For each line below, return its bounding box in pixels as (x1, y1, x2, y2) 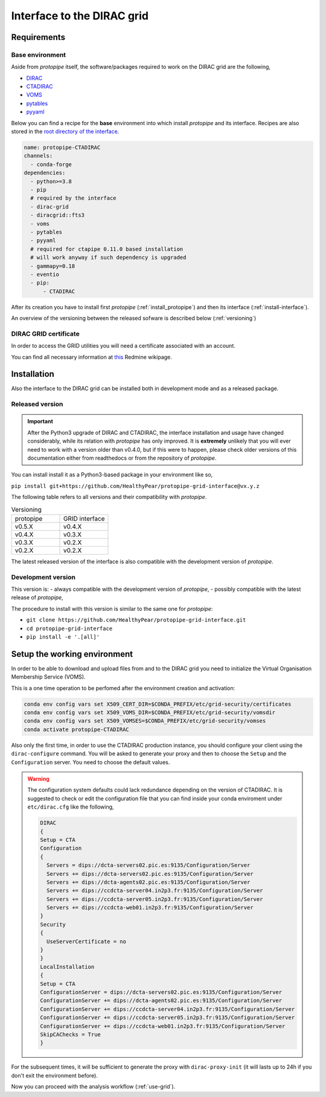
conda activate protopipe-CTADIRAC (24, 726, 129, 733)
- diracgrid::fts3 (30, 212, 85, 219)
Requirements (11, 32, 66, 42)
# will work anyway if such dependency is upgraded (30, 254, 187, 261)
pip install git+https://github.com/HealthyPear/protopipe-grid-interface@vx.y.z (11, 483, 260, 489)
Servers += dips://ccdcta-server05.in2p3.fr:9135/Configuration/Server (46, 896, 263, 902)
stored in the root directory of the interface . (11, 128, 120, 135)
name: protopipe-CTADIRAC (24, 144, 101, 151)
